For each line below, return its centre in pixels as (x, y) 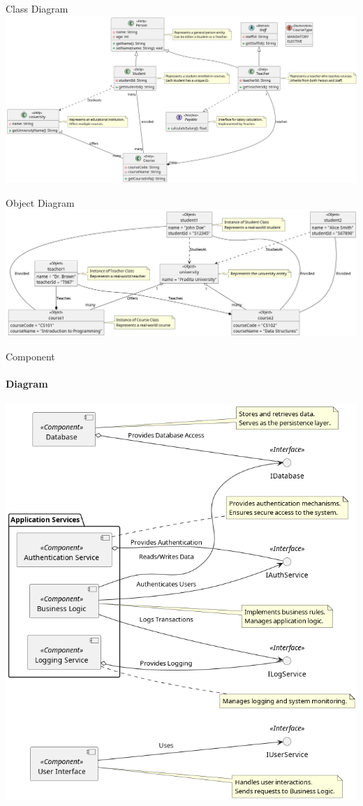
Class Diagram (37, 8)
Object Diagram (40, 202)
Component (30, 356)
